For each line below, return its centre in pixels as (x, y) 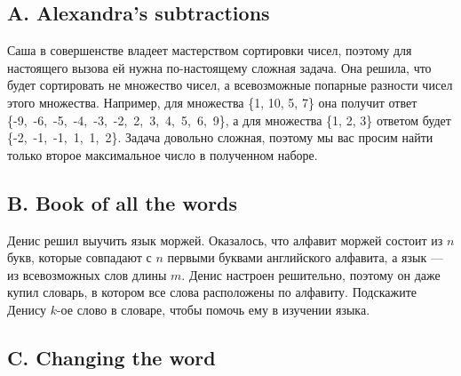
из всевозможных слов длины (87, 274)
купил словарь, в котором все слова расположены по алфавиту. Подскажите (212, 292)
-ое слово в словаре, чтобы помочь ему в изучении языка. (213, 309)
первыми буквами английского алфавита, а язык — (305, 257)
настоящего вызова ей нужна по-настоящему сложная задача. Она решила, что (219, 67)
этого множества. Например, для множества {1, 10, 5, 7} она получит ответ (212, 102)
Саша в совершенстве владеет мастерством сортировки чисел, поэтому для (210, 50)
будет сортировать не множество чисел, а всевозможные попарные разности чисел (230, 85)
